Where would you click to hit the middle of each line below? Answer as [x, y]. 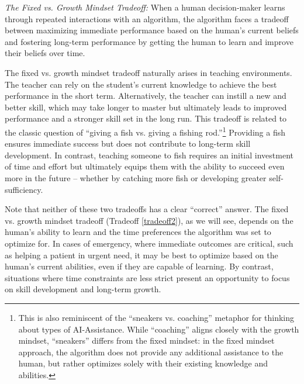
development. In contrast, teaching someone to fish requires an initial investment [149, 155]
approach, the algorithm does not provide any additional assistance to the [151, 352]
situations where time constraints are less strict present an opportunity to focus [147, 277]
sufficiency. [24, 189]
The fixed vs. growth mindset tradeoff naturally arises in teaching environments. [148, 72]
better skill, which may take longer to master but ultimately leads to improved [146, 107]
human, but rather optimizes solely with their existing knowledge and [143, 363]
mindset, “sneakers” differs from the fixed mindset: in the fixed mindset [146, 340]
